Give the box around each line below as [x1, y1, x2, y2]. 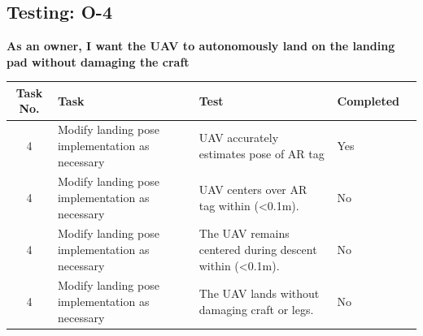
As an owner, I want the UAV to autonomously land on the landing [7, 37, 395, 54]
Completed [337, 92, 399, 109]
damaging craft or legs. [198, 300, 314, 317]
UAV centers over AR [198, 181, 307, 198]
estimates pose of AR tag [198, 144, 325, 162]
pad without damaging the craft [7, 53, 190, 70]
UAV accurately [198, 129, 279, 146]
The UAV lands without [198, 285, 320, 302]
